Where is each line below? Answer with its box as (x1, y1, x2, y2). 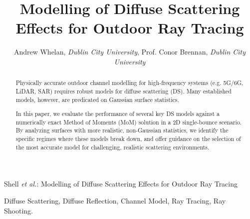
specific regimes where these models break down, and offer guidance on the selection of (15, 134, 241, 143)
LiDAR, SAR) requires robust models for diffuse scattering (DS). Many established (15, 86, 232, 95)
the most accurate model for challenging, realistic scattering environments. (15, 142, 210, 151)
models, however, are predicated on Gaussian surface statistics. (15, 95, 179, 103)
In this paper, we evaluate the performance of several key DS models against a (15, 109, 220, 118)
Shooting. (4, 205, 33, 215)
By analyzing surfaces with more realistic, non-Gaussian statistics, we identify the (15, 126, 229, 134)
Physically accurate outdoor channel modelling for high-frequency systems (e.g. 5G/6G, (15, 78, 244, 87)
